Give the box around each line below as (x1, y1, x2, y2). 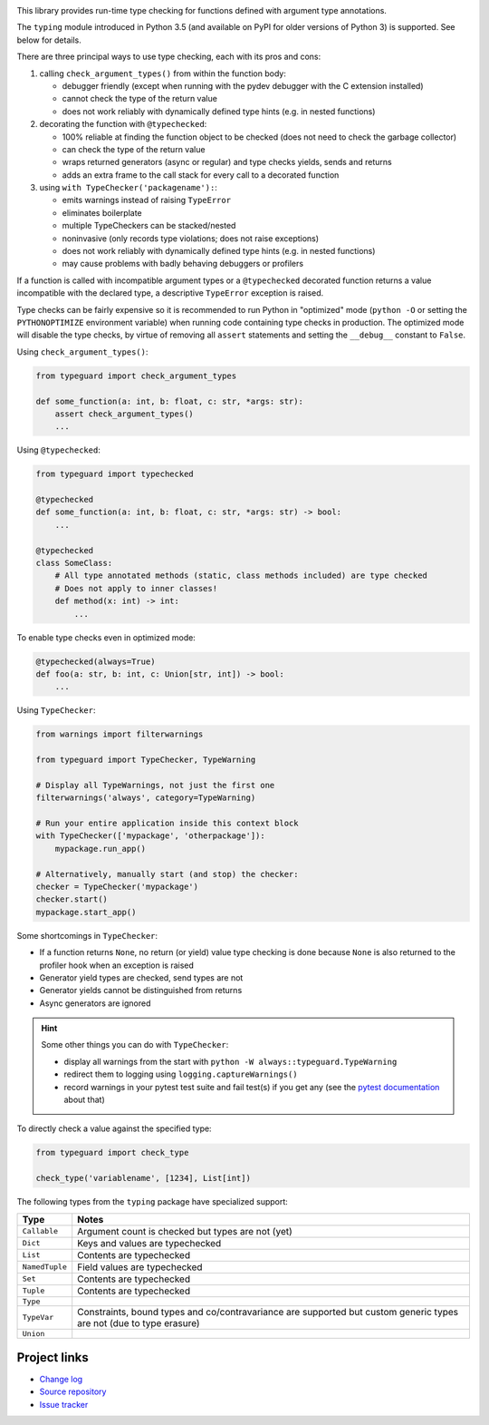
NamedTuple (22, 1262, 68, 1272)
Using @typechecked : (16, 444, 101, 455)
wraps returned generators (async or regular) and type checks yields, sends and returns (62, 157, 393, 168)
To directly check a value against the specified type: (16, 1123, 212, 1134)
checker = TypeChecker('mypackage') (35, 881, 199, 892)
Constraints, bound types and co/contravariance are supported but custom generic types (77, 1305, 459, 1318)
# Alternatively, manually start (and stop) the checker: (35, 869, 299, 879)
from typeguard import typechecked (35, 469, 194, 480)
